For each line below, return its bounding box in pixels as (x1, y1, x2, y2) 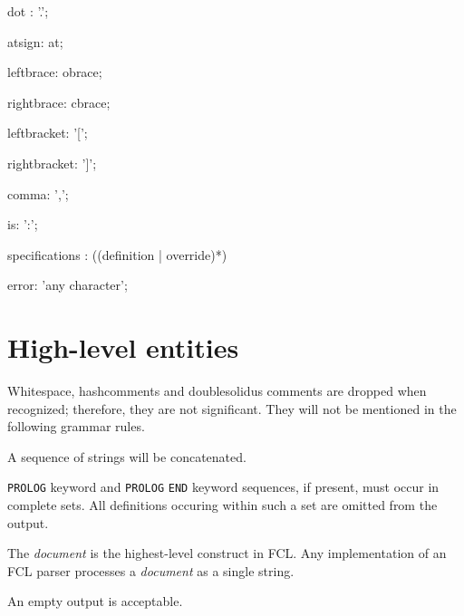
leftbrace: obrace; (7, 63, 102, 82)
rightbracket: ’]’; (7, 153, 97, 172)
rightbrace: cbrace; (7, 92, 111, 111)
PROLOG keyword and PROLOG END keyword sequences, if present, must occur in (7, 477, 440, 496)
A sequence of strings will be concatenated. (7, 447, 246, 466)
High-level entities (7, 329, 239, 366)
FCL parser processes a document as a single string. (7, 561, 295, 580)
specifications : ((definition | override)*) (7, 245, 227, 264)
